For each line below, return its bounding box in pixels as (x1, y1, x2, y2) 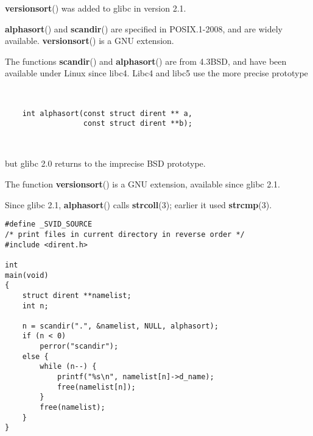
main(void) (5, 271, 49, 280)
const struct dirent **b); (83, 119, 192, 128)
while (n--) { (40, 362, 97, 371)
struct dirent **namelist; (22, 291, 132, 300)
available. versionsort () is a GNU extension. (5, 34, 174, 47)
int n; (22, 301, 49, 310)
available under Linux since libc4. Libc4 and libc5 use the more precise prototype (5, 67, 308, 79)
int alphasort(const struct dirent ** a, (22, 109, 192, 118)
